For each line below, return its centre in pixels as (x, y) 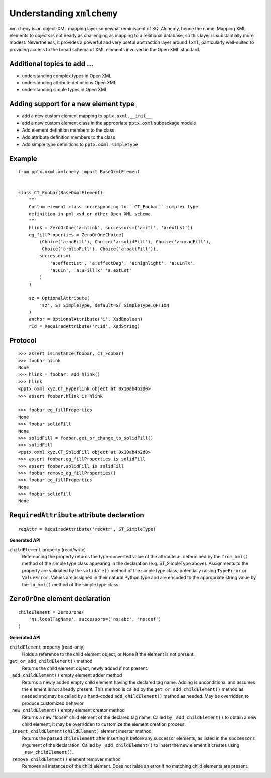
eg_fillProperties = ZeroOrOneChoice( (76, 235)
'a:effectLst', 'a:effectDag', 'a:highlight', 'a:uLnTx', (123, 263)
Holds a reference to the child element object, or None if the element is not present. (108, 654)
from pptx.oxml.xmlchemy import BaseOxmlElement (79, 172)
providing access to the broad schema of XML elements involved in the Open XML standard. (105, 49)
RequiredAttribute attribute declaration (77, 515)
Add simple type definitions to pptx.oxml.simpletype (80, 144)
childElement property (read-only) (47, 647)
